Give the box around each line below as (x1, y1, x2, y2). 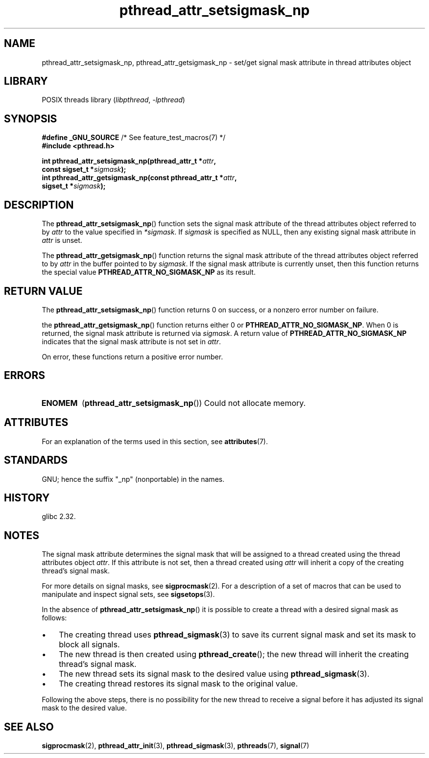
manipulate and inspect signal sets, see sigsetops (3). (42, 590, 215, 599)
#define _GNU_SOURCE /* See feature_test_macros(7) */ (42, 133, 226, 142)
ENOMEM (41, 398, 78, 408)
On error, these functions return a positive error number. (42, 352, 223, 361)
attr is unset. (42, 236, 82, 245)
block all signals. (59, 640, 120, 650)
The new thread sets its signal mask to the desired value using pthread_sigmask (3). (59, 669, 370, 679)
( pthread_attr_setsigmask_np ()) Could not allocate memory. (81, 398, 306, 408)
